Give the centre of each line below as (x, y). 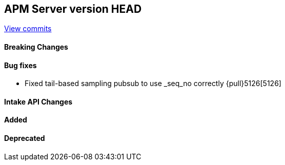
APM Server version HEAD (73, 9)
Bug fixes (21, 65)
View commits (28, 29)
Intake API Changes (38, 101)
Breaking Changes (36, 47)
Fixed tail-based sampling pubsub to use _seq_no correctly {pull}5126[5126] (153, 84)
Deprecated (25, 138)
